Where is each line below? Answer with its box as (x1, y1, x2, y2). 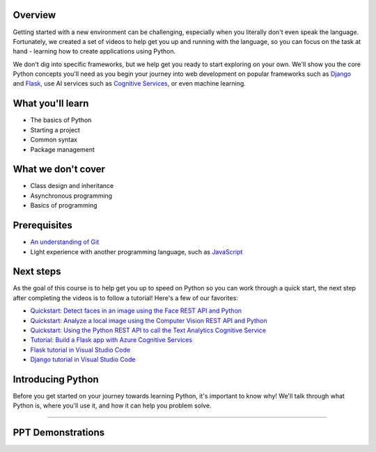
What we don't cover (13, 164, 106, 176)
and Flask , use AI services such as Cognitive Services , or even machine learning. (13, 79, 246, 88)
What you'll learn (13, 98, 89, 109)
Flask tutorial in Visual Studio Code (30, 345, 131, 354)
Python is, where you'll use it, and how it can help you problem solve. (13, 401, 212, 410)
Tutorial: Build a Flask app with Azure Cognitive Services (30, 336, 193, 344)
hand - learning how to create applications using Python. (13, 47, 176, 56)
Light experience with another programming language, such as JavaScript (30, 247, 243, 256)
